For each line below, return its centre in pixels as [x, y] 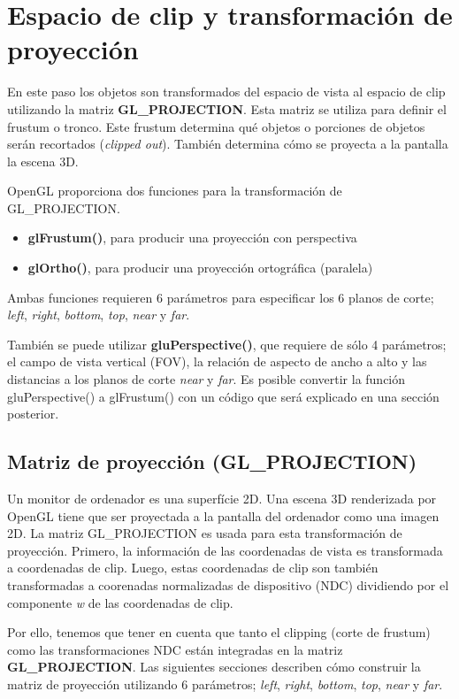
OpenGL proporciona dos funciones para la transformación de [175, 191]
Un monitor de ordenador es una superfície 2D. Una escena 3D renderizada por [222, 499]
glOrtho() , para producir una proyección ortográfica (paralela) [200, 268]
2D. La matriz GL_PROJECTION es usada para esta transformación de [205, 533]
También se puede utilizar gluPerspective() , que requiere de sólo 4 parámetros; [227, 344]
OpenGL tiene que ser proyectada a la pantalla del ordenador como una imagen [223, 515]
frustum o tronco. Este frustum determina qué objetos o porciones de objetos [216, 126]
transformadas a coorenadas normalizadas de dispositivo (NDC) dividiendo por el [228, 584]
